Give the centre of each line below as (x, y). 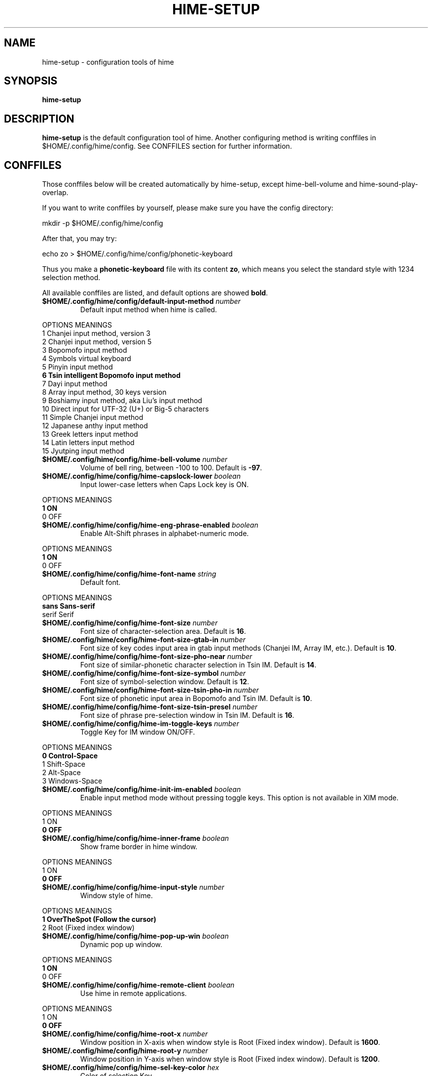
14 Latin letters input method (88, 443)
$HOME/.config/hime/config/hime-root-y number (125, 1051)
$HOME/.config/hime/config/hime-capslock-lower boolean (141, 476)
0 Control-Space (70, 756)
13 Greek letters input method (90, 434)
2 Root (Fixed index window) (88, 928)
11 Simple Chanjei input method (93, 417)
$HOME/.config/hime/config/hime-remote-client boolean (138, 985)
